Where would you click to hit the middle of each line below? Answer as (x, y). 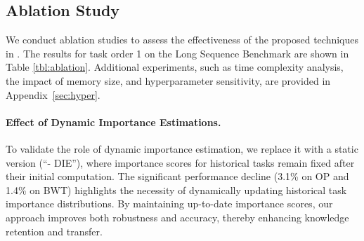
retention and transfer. (54, 231)
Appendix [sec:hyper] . (53, 94)
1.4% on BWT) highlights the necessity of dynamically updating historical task (176, 190)
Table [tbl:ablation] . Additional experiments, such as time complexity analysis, (175, 67)
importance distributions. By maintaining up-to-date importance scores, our (169, 204)
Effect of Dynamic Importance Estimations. (113, 122)
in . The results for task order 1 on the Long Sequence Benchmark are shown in (177, 53)
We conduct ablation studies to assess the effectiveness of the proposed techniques (182, 40)
